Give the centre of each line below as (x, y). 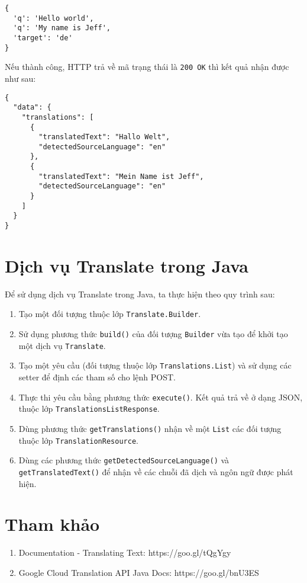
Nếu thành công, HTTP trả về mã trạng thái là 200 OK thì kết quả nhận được (147, 67)
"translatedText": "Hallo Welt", (104, 137)
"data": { (32, 108)
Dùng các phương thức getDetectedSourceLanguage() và (124, 460)
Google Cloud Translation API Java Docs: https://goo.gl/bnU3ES (139, 572)
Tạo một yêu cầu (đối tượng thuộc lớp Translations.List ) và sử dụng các (155, 365)
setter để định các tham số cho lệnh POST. (97, 377)
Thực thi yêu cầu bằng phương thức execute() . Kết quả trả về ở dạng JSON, (161, 397)
